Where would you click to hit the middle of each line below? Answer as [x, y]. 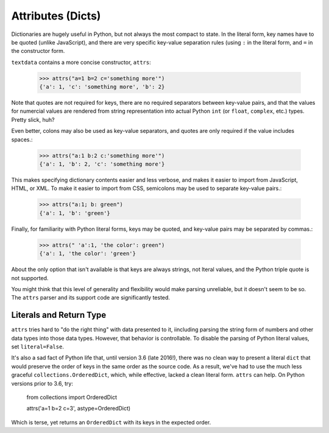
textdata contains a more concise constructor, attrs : [81, 62]
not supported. [30, 278]
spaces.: [22, 139]
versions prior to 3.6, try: [42, 383]
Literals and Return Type [59, 315]
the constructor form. [38, 51]
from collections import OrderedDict [72, 397]
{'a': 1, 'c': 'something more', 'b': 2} [102, 87]
